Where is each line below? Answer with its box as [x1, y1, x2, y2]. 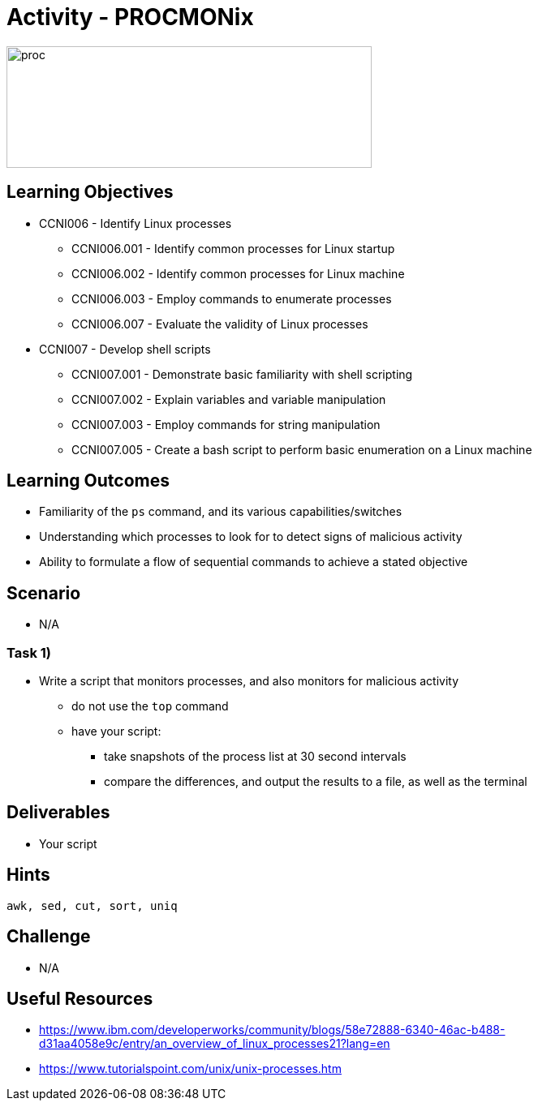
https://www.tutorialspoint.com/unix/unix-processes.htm [39, 1062, 342, 1076]
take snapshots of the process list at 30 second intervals [104, 749, 407, 764]
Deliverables [6, 802, 110, 823]
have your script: [71, 724, 161, 739]
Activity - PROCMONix [6, 3, 254, 31]
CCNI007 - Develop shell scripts [39, 341, 211, 356]
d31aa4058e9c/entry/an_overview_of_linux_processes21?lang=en [39, 1036, 390, 1051]
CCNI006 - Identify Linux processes [39, 216, 232, 230]
